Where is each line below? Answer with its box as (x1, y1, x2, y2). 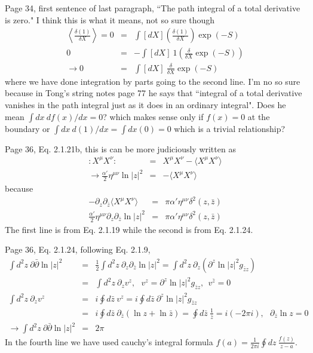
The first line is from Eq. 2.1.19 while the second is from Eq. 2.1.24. (5, 223, 253, 235)
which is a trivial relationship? (174, 122, 286, 134)
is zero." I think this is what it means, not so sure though (5, 13, 215, 26)
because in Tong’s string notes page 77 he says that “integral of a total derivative (5, 87, 302, 99)
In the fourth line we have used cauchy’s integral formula (5, 335, 213, 348)
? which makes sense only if (103, 110, 204, 122)
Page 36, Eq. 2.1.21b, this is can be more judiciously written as (5, 142, 236, 155)
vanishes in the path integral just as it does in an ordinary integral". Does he (5, 98, 286, 110)
